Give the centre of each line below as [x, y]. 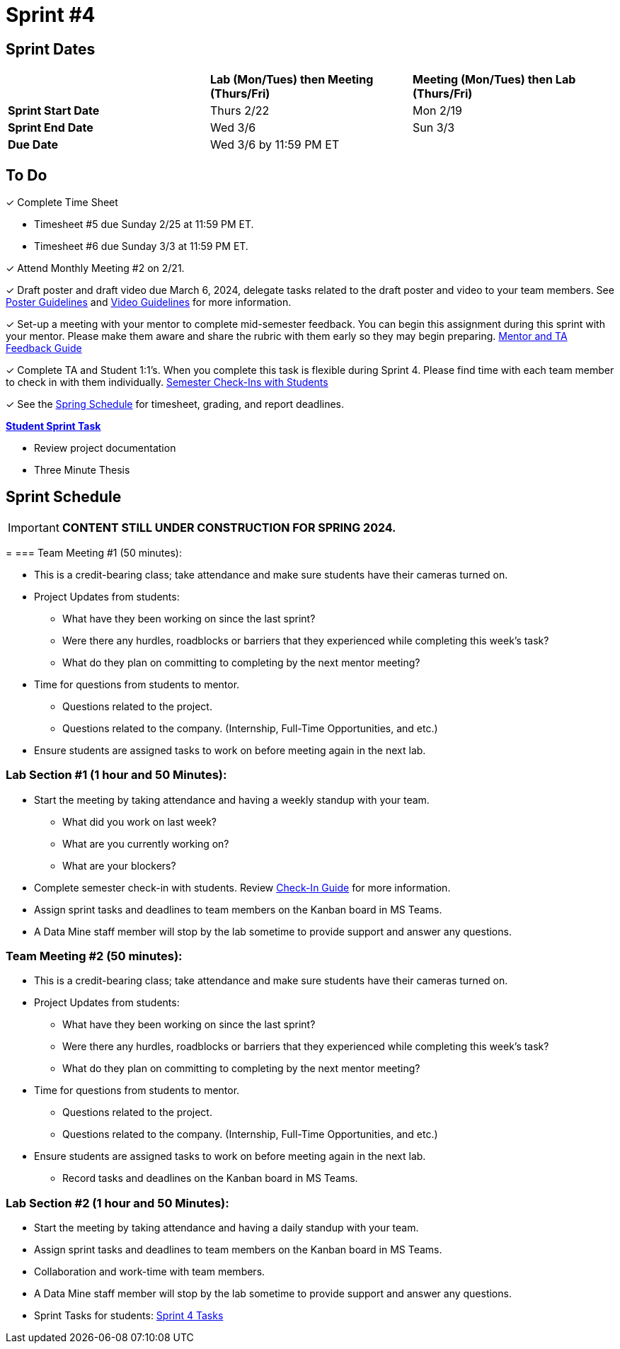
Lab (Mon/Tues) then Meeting [292, 80]
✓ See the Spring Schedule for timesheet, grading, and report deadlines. [175, 404]
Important [34, 527]
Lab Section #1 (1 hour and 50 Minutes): [116, 775]
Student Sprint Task [53, 426]
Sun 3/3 [434, 128]
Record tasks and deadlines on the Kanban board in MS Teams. [210, 1178]
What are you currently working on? [146, 843]
